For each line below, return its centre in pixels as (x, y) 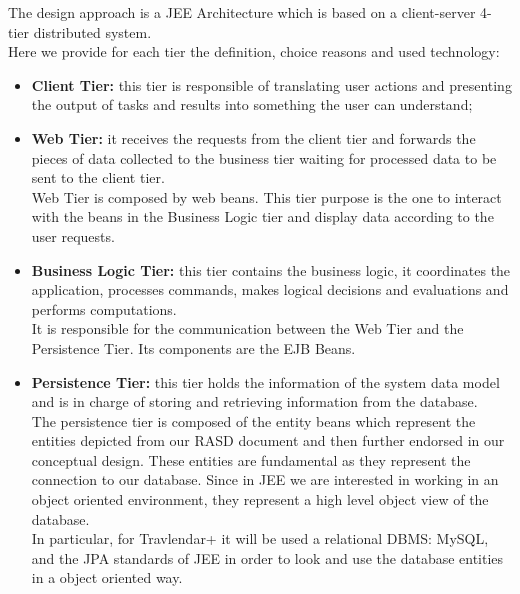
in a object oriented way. (107, 577)
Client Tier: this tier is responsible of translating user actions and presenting (271, 84)
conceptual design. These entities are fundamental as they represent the (251, 459)
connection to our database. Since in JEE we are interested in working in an (265, 479)
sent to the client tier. (98, 177)
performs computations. (104, 308)
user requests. (73, 235)
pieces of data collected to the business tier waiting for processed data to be (264, 157)
